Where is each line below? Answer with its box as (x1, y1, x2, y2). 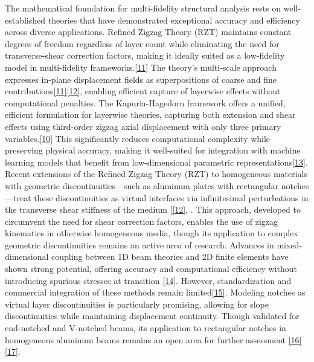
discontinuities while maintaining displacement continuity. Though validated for (5, 309, 300, 322)
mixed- (277, 238, 303, 251)
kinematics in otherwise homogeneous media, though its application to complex (5, 227, 298, 239)
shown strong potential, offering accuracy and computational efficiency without (5, 262, 298, 275)
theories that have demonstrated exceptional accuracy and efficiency (48, 13, 300, 26)
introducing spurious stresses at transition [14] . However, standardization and (5, 274, 292, 286)
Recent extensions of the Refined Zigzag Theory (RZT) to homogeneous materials (5, 167, 308, 180)
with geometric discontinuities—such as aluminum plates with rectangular (5, 179, 279, 192)
